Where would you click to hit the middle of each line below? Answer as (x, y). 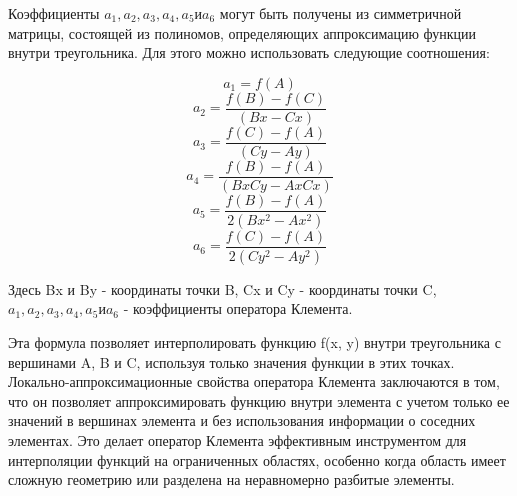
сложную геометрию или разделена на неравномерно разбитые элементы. (231, 479)
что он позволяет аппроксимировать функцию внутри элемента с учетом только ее (259, 400)
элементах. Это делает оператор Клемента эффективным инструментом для (237, 439)
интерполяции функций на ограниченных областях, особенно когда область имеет (257, 459)
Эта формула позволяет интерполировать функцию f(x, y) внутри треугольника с (254, 341)
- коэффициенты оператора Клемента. (238, 308)
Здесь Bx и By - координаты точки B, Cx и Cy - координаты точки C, (222, 288)
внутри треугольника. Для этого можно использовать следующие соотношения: (249, 52)
